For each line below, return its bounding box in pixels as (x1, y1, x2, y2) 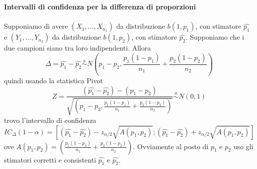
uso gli (233, 141, 254, 151)
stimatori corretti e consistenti (4, 154, 96, 165)
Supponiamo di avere (4, 21, 68, 31)
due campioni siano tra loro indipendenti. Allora (4, 43, 151, 53)
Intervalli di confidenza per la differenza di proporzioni (4, 1, 196, 12)
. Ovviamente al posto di (133, 141, 209, 151)
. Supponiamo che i (185, 32, 244, 42)
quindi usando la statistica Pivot (4, 75, 103, 85)
